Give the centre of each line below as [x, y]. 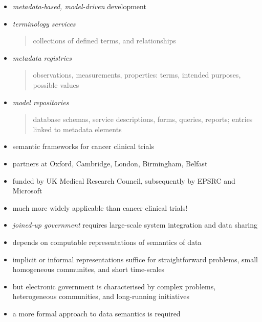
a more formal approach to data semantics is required [96, 313]
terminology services [44, 23]
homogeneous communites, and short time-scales [89, 269]
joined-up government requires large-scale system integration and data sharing [135, 225]
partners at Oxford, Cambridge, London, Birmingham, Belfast [110, 163]
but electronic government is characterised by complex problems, [114, 286]
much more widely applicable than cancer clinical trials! [100, 207]
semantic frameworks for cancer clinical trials [83, 146]
